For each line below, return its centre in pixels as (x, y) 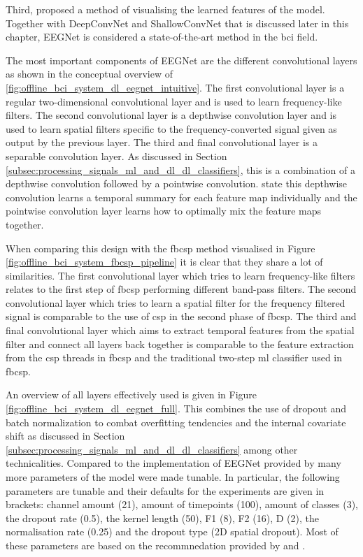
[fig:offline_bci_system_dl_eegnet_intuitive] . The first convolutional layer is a (175, 87)
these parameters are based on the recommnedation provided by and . (156, 545)
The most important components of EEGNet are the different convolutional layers (181, 60)
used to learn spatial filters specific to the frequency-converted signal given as (171, 128)
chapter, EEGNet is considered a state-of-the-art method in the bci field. (162, 37)
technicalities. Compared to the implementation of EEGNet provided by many (173, 463)
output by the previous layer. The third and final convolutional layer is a (162, 142)
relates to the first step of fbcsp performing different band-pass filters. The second (181, 289)
